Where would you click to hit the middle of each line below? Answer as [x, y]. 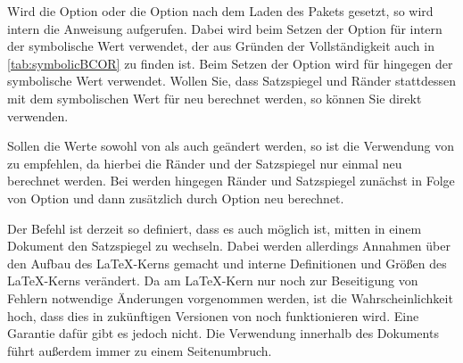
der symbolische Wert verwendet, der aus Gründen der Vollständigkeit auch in [221, 46]
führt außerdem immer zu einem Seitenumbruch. [140, 350]
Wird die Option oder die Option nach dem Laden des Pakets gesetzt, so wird [220, 11]
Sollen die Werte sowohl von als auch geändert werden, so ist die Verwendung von [231, 146]
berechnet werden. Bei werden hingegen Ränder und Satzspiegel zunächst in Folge [231, 181]
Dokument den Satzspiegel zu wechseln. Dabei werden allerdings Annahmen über [229, 246]
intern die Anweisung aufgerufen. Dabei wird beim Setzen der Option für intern [225, 28]
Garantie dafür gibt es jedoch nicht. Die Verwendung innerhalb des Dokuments [223, 333]
